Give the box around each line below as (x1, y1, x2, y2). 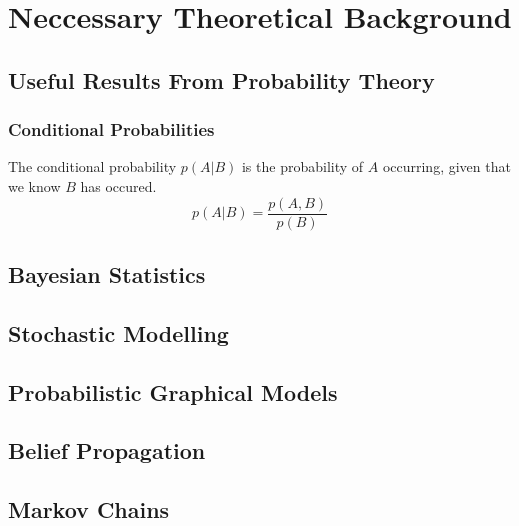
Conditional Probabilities (8, 117, 215, 142)
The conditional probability (8, 156, 177, 177)
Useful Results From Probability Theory (8, 64, 435, 95)
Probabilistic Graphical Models (8, 376, 338, 407)
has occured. (80, 175, 157, 196)
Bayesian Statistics (8, 259, 206, 290)
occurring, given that (382, 156, 511, 177)
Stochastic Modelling (8, 317, 229, 348)
